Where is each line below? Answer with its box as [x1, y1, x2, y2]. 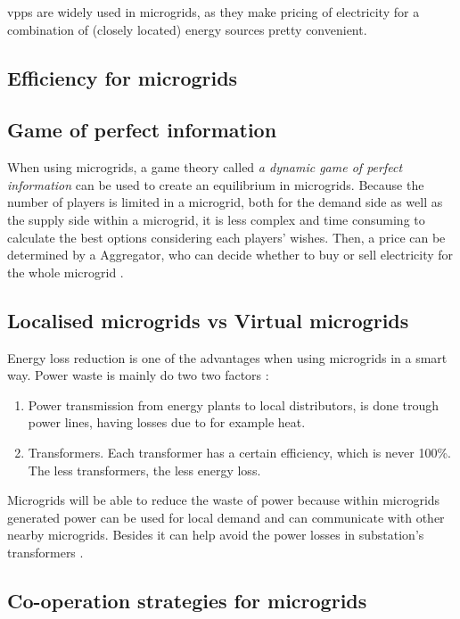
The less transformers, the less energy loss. [28, 460, 261, 479]
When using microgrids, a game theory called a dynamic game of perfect [7, 158, 403, 177]
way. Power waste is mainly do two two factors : [7, 366, 269, 384]
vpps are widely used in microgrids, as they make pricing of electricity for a [7, 3, 420, 21]
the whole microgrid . [7, 262, 124, 281]
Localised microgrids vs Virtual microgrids [7, 306, 409, 334]
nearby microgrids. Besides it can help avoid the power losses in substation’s [7, 525, 424, 544]
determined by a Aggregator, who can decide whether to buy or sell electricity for [7, 245, 454, 264]
